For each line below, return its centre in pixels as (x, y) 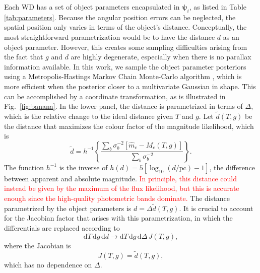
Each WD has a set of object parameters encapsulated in (92, 7)
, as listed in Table (218, 7)
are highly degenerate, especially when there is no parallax (161, 57)
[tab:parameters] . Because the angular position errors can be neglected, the (120, 17)
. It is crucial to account (216, 208)
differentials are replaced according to (62, 227)
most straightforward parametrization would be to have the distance (110, 37)
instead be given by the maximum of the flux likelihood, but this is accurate (122, 188)
